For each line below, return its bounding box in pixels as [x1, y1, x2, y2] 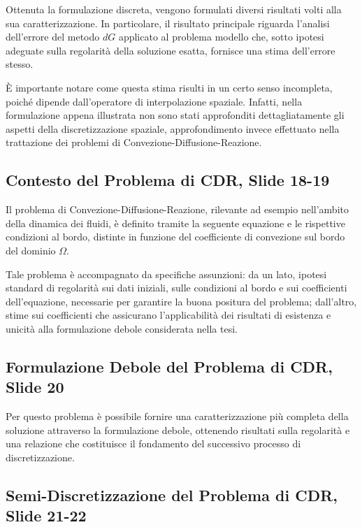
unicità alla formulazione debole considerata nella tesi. [6, 321, 238, 335]
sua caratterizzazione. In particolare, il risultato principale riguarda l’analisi [6, 15, 330, 30]
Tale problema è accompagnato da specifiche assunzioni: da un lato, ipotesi [6, 266, 327, 281]
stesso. [6, 57, 34, 71]
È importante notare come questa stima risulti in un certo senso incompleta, [6, 80, 333, 94]
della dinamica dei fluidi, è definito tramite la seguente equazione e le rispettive [6, 215, 345, 230]
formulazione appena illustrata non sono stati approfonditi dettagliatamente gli [6, 108, 345, 122]
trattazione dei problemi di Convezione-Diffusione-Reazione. [6, 135, 262, 150]
